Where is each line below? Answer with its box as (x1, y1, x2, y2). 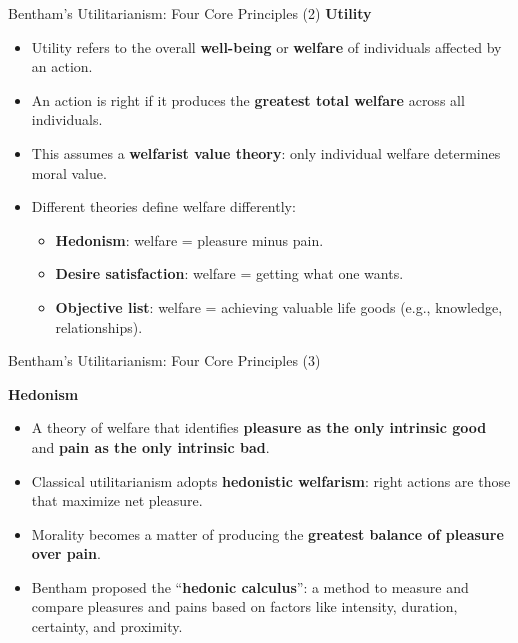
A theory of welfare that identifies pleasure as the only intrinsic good (31, 417, 487, 438)
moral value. (31, 162, 107, 183)
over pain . (31, 543, 101, 564)
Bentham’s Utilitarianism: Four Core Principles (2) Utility (8, 3, 372, 23)
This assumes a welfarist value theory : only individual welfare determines (31, 142, 501, 163)
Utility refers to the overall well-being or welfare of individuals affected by (31, 36, 502, 57)
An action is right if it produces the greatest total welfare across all (31, 89, 465, 110)
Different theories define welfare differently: (31, 196, 296, 217)
